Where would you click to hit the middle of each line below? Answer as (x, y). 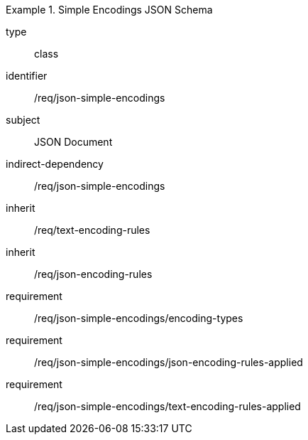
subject (23, 120)
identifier (27, 76)
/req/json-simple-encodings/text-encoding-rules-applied (167, 406)
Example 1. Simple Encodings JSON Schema (109, 10)
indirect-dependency (55, 164)
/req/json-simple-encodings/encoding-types (139, 318)
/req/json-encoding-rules (93, 274)
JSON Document (73, 142)
